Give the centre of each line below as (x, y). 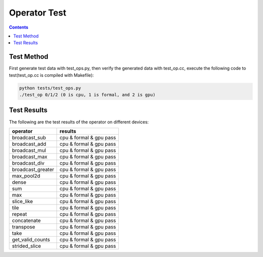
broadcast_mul (29, 150)
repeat (19, 214)
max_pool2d (26, 176)
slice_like (22, 201)
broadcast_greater (33, 169)
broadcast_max (30, 156)
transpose (24, 227)
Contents (19, 27)
